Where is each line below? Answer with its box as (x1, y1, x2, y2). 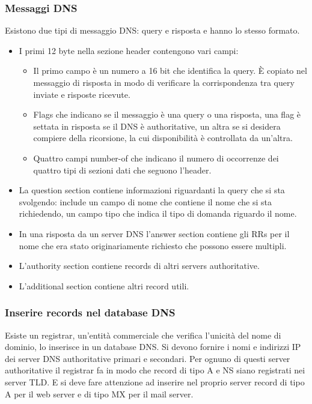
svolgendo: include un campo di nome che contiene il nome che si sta (19, 195, 272, 208)
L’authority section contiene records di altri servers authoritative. (19, 259, 260, 272)
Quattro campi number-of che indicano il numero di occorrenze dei (33, 151, 279, 164)
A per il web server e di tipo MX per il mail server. (5, 387, 194, 400)
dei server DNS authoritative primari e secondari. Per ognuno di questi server (5, 352, 290, 364)
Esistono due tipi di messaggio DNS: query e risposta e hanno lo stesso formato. (5, 24, 300, 37)
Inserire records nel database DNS (5, 305, 176, 320)
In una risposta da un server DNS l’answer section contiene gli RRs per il (19, 227, 290, 240)
